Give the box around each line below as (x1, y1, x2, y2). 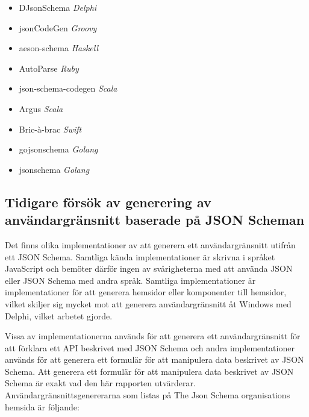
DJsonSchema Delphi (19, 1, 97, 13)
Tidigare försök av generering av (5, 192, 211, 211)
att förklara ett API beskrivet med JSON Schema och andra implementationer (5, 341, 295, 354)
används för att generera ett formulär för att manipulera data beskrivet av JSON (5, 353, 304, 366)
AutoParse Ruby (19, 61, 79, 74)
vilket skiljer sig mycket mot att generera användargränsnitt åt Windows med (5, 297, 292, 310)
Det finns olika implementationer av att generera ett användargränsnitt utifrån (5, 238, 296, 251)
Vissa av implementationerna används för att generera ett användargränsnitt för (5, 330, 301, 342)
